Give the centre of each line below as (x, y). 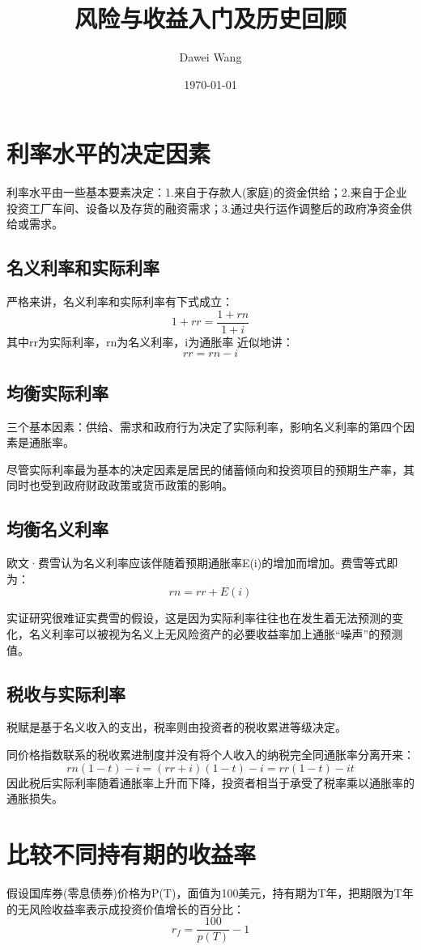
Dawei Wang (210, 57)
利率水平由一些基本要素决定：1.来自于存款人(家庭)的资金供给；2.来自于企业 (207, 192)
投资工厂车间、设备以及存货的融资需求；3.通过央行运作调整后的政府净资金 (204, 208)
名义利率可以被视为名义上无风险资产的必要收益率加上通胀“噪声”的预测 (216, 634)
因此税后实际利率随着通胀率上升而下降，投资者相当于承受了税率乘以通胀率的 (210, 782)
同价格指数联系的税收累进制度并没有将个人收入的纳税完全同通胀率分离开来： (210, 755)
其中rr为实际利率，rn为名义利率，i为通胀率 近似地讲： (150, 341)
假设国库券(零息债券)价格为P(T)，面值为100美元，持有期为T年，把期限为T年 (210, 892)
